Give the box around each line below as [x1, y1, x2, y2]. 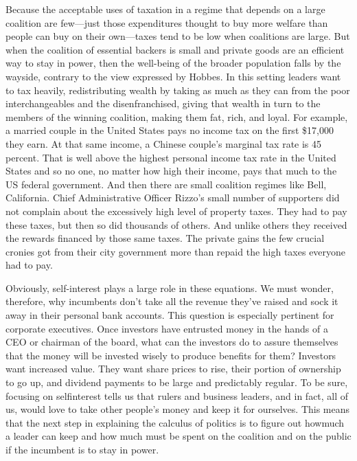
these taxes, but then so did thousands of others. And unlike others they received [5, 217, 347, 232]
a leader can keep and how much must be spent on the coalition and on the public [5, 429, 352, 443]
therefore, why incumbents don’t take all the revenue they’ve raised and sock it [5, 294, 338, 308]
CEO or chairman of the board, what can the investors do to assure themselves [5, 335, 338, 349]
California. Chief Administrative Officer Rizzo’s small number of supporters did [5, 190, 340, 205]
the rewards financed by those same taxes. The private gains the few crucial [5, 231, 325, 245]
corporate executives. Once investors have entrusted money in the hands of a [5, 321, 328, 335]
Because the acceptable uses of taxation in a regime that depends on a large [5, 2, 325, 16]
